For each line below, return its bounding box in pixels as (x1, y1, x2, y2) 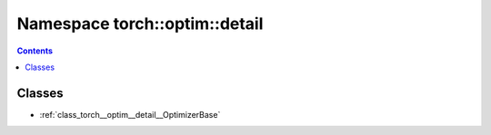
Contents (16, 45, 54, 56)
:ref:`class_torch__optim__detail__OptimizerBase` (39, 109, 221, 120)
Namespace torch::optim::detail (16, 14, 264, 34)
